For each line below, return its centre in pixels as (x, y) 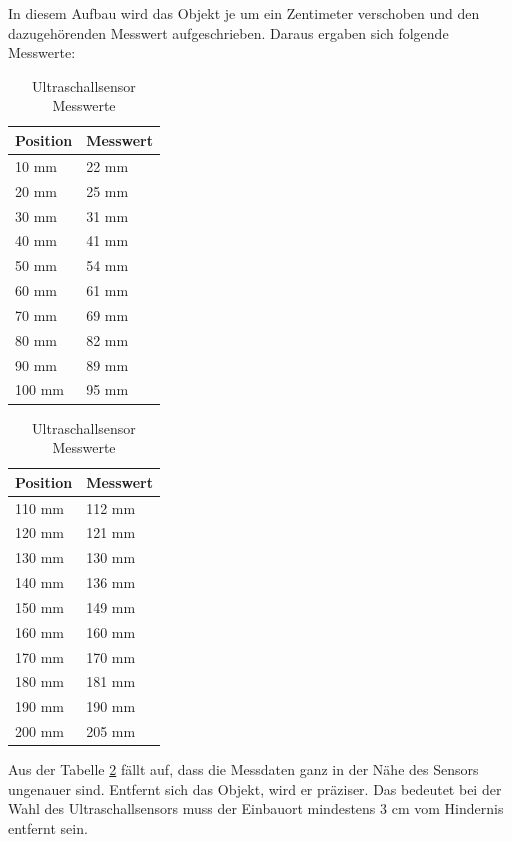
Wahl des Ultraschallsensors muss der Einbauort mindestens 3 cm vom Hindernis (256, 808)
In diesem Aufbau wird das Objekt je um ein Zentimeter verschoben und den (244, 13)
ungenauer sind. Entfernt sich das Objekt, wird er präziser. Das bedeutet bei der (255, 788)
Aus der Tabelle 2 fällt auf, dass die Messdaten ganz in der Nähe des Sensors (243, 769)
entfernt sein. (48, 828)
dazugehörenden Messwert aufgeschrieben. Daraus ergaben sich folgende (228, 32)
